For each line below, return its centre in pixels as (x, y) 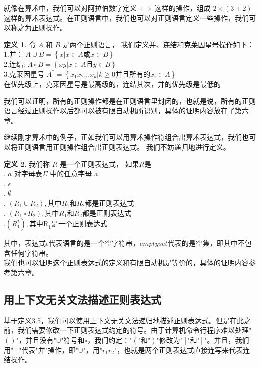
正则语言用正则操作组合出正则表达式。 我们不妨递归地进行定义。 (124, 146)
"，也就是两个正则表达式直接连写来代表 (179, 350)
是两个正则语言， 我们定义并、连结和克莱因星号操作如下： (158, 44)
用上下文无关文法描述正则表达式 (83, 299)
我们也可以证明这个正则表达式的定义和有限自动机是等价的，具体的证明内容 (126, 263)
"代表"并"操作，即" (49, 350)
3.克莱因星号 (24, 73)
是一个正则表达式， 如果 (99, 163)
